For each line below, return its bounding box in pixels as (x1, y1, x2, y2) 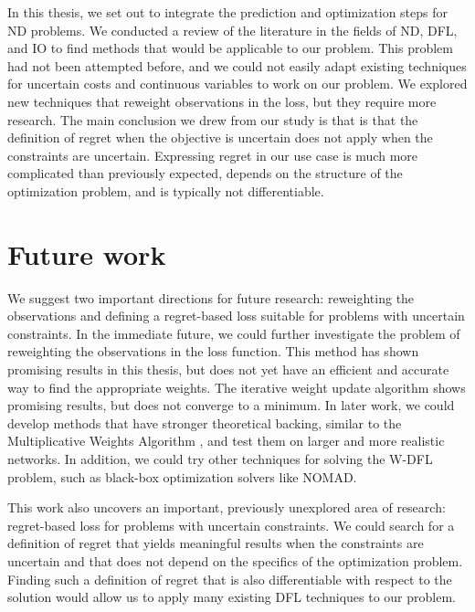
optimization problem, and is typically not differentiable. (7, 181, 324, 200)
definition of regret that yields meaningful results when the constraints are (7, 533, 424, 553)
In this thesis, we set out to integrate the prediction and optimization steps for (7, 3, 449, 21)
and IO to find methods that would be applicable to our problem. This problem (7, 38, 453, 58)
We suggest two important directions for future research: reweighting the (7, 288, 415, 307)
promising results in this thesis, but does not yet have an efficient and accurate (7, 360, 449, 379)
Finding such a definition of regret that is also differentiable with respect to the (7, 569, 452, 588)
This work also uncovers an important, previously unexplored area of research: (7, 498, 446, 517)
